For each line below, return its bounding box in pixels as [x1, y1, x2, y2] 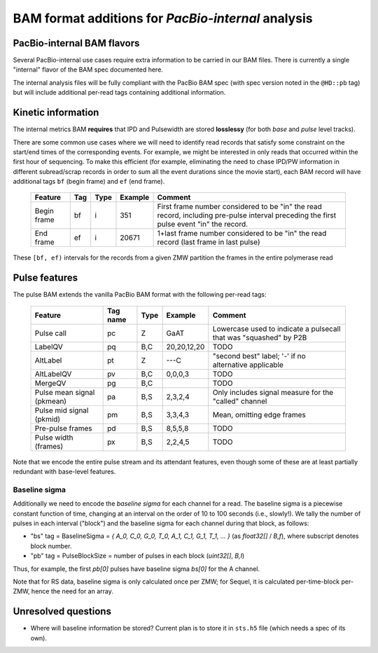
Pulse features [13, 272, 78, 284]
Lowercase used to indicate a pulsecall [212, 323, 341, 333]
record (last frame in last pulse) [157, 237, 260, 247]
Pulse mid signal [34, 405, 89, 415]
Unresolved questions [13, 605, 112, 617]
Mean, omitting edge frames [212, 410, 306, 419]
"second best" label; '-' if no [212, 351, 306, 361]
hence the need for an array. [31, 587, 113, 595]
